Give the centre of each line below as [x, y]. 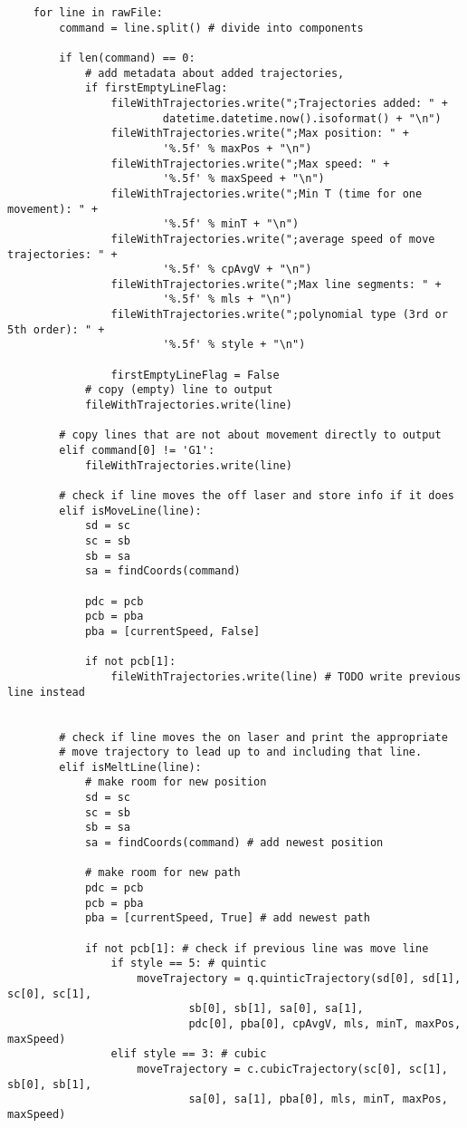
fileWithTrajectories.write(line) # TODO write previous [286, 676]
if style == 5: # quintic [189, 964]
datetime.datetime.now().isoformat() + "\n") [302, 118]
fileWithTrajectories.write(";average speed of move [273, 239]
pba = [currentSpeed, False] [172, 631]
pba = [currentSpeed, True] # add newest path [227, 918]
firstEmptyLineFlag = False [195, 375]
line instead [46, 692]
